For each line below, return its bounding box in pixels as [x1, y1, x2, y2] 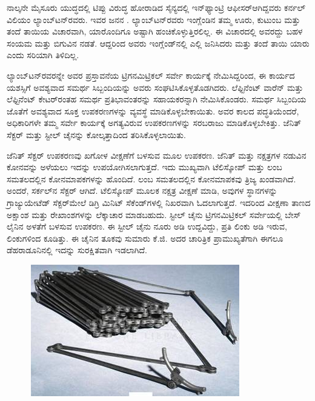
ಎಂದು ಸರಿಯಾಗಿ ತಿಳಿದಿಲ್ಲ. [7, 48, 79, 61]
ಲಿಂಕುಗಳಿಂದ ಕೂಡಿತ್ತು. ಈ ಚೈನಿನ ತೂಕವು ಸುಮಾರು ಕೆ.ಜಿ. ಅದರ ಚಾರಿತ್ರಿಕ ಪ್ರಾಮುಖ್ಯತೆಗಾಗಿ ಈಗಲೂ [7, 231, 283, 244]
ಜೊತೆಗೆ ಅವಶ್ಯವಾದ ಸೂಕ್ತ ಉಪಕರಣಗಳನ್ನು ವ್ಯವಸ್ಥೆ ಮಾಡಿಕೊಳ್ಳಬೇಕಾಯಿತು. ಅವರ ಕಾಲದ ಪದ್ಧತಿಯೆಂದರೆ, [7, 104, 299, 117]
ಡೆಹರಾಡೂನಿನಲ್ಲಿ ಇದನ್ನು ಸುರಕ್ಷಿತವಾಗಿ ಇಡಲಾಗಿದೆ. [7, 244, 147, 256]
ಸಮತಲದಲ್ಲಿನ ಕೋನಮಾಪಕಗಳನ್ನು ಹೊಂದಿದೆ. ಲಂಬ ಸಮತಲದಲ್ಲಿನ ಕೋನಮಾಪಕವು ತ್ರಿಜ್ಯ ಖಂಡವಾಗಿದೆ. [7, 172, 296, 185]
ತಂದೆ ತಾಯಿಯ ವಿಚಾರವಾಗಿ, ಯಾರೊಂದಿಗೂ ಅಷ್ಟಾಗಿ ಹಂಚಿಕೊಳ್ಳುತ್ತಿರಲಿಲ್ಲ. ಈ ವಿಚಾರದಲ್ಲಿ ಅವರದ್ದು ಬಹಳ [7, 25, 303, 38]
